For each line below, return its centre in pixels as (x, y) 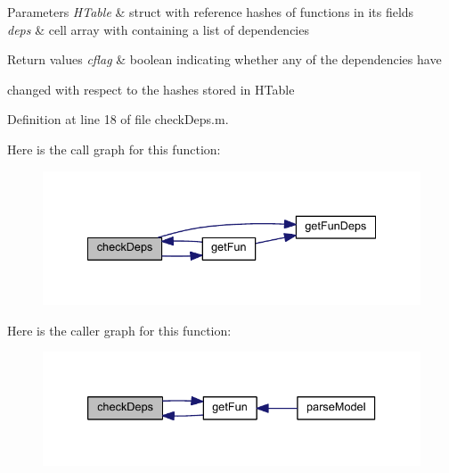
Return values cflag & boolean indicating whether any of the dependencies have (224, 59)
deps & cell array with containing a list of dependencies (158, 29)
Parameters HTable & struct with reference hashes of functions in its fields (211, 12)
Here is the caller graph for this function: (119, 330)
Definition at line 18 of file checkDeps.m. (118, 119)
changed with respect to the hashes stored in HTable (151, 89)
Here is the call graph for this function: (114, 149)
